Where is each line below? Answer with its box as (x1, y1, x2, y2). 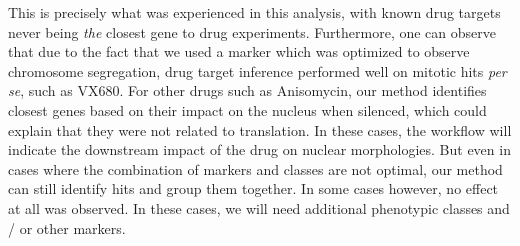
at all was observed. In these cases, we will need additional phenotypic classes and (8, 197, 510, 218)
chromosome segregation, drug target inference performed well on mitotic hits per (8, 60, 507, 81)
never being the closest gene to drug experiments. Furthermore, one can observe (8, 21, 497, 42)
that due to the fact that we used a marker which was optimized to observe (8, 41, 470, 62)
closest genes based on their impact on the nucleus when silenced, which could (8, 99, 487, 120)
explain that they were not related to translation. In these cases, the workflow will (8, 119, 512, 140)
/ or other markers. (8, 217, 126, 238)
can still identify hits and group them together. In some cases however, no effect (8, 178, 499, 199)
